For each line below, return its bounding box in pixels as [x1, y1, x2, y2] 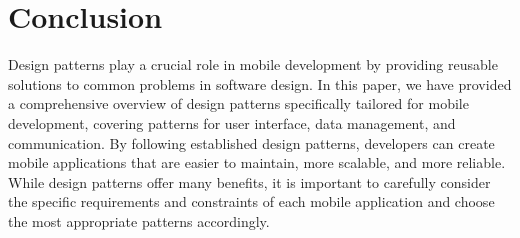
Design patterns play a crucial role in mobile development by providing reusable [8, 54, 498, 75]
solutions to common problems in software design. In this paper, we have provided [8, 73, 512, 94]
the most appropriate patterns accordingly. [8, 210, 270, 231]
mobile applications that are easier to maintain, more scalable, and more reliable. [8, 152, 506, 173]
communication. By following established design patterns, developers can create [8, 132, 495, 153]
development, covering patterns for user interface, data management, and [8, 112, 456, 133]
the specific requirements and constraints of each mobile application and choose [8, 191, 495, 212]
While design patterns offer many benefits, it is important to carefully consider [8, 171, 491, 192]
